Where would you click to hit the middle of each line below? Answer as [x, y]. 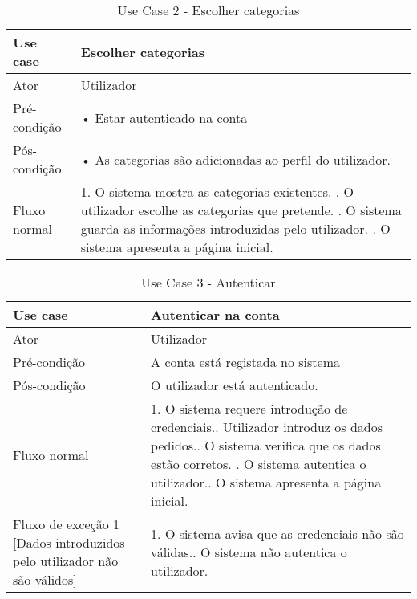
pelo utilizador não [66, 561]
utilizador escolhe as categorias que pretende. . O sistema [241, 210]
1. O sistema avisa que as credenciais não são [277, 533]
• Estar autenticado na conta [164, 117]
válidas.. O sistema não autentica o [249, 552]
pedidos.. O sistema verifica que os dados [266, 445]
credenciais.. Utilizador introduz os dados [267, 427]
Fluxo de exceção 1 [67, 524]
